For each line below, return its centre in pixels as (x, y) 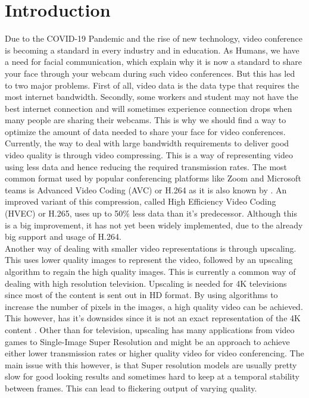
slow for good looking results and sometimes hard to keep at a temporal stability (152, 376)
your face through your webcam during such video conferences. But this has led (150, 73)
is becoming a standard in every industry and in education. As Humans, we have (152, 50)
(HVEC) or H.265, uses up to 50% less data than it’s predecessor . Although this (151, 213)
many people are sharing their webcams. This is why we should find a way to (146, 120)
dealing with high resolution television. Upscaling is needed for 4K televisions (146, 283)
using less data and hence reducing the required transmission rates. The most (146, 166)
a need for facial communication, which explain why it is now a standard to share (153, 62)
